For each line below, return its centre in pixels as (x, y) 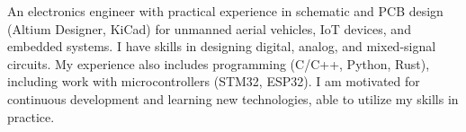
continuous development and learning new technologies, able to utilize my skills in (233, 98)
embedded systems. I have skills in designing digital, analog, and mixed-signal (222, 46)
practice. (31, 116)
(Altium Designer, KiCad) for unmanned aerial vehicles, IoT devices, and (209, 28)
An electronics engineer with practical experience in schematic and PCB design (225, 11)
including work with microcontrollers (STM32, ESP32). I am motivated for (214, 81)
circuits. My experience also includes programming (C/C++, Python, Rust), (219, 63)
